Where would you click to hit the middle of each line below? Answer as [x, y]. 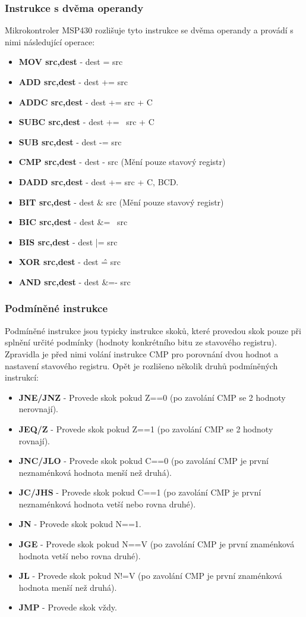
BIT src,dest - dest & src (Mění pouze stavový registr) [121, 202]
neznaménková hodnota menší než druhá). [95, 472]
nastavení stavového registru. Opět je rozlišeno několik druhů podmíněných [141, 365]
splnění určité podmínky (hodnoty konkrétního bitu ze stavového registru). [141, 342]
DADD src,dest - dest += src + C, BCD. [99, 181]
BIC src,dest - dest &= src [73, 222]
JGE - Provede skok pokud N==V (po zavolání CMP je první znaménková [157, 544]
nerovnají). [38, 409]
